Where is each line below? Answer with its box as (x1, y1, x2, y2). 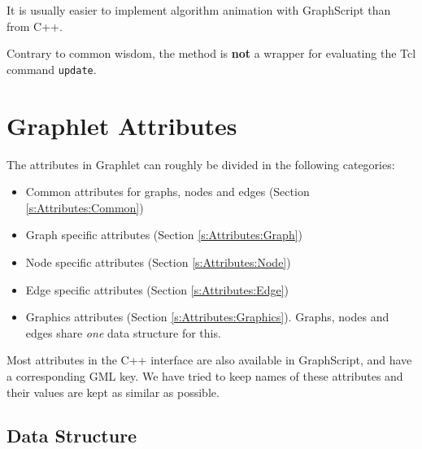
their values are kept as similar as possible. (7, 383, 220, 400)
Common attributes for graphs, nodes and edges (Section (25, 183, 310, 200)
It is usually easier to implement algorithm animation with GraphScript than (7, 2, 391, 18)
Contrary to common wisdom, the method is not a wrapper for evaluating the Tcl (7, 45, 416, 62)
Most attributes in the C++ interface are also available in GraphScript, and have (7, 351, 412, 368)
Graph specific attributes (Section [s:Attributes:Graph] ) (25, 226, 303, 243)
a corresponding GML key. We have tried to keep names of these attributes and (7, 367, 403, 384)
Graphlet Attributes (7, 108, 237, 142)
